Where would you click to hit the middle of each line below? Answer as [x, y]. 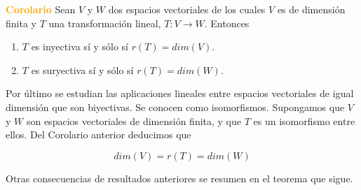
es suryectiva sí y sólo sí [82, 70]
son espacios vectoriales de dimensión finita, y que [134, 120]
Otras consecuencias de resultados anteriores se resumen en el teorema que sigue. [179, 178]
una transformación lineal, [105, 23]
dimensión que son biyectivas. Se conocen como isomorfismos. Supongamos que [175, 107]
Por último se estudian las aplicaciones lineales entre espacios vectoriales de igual [180, 93]
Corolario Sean [41, 9]
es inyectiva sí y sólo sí [80, 46]
